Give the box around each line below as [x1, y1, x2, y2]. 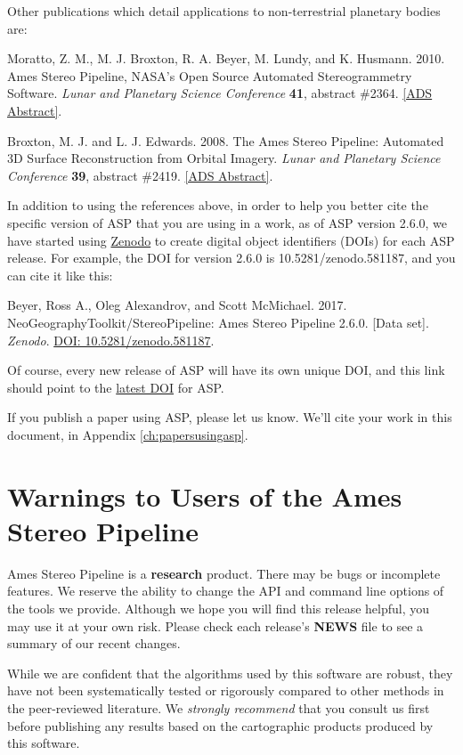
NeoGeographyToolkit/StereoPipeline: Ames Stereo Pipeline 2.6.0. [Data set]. [7, 313, 429, 331]
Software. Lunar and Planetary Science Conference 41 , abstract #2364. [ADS [7, 84, 433, 102]
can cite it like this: [7, 265, 113, 284]
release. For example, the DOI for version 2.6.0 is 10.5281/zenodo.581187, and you [7, 248, 456, 267]
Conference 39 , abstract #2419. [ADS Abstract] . [7, 166, 273, 184]
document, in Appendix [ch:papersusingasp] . [7, 425, 248, 443]
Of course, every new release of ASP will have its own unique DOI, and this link [7, 361, 445, 379]
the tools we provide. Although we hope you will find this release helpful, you [7, 598, 429, 617]
